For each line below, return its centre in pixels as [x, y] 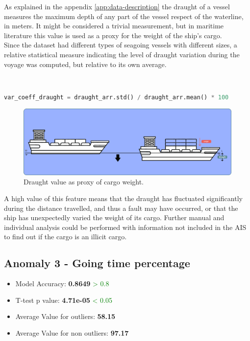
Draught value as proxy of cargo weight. [84, 182]
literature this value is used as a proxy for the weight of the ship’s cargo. [113, 35]
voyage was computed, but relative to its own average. [85, 64]
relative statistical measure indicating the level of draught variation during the [122, 54]
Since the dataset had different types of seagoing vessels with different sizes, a [121, 45]
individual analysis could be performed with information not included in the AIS [125, 227]
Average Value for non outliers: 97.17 [72, 332]
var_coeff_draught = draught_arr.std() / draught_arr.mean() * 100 [116, 97]
